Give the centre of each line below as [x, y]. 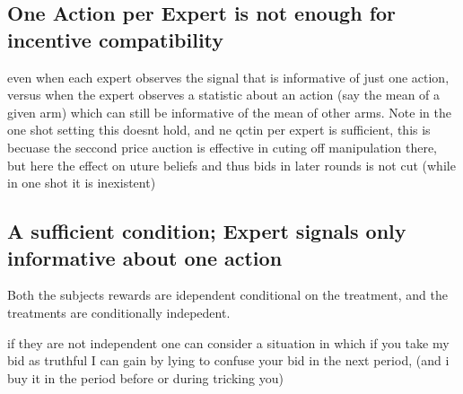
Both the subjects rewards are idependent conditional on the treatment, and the [227, 295]
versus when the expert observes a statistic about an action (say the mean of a [224, 95]
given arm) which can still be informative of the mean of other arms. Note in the [229, 112]
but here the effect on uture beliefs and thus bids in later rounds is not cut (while [231, 165]
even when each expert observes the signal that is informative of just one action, [228, 77]
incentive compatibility [116, 39]
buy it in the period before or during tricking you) [145, 377]
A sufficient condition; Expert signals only [207, 231]
